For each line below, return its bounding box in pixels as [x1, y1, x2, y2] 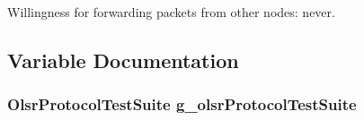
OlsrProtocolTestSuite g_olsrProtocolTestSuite [7, 93, 357, 116]
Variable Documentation [7, 46, 239, 73]
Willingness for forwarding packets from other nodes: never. [7, 3, 335, 21]
